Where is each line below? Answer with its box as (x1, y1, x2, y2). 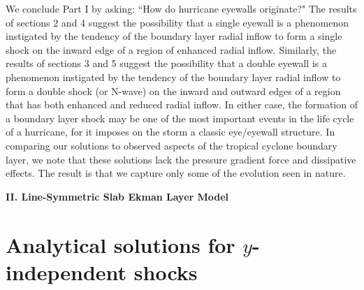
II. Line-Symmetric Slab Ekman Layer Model (6, 189, 229, 203)
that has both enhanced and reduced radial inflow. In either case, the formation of (6, 97, 358, 112)
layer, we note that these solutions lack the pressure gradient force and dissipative (6, 152, 356, 166)
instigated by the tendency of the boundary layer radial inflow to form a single (6, 29, 342, 43)
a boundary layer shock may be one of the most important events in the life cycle (6, 110, 354, 125)
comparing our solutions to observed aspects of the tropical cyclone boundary (6, 138, 337, 152)
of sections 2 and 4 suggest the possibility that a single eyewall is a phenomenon (6, 15, 349, 29)
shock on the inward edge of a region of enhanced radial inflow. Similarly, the (6, 42, 337, 57)
